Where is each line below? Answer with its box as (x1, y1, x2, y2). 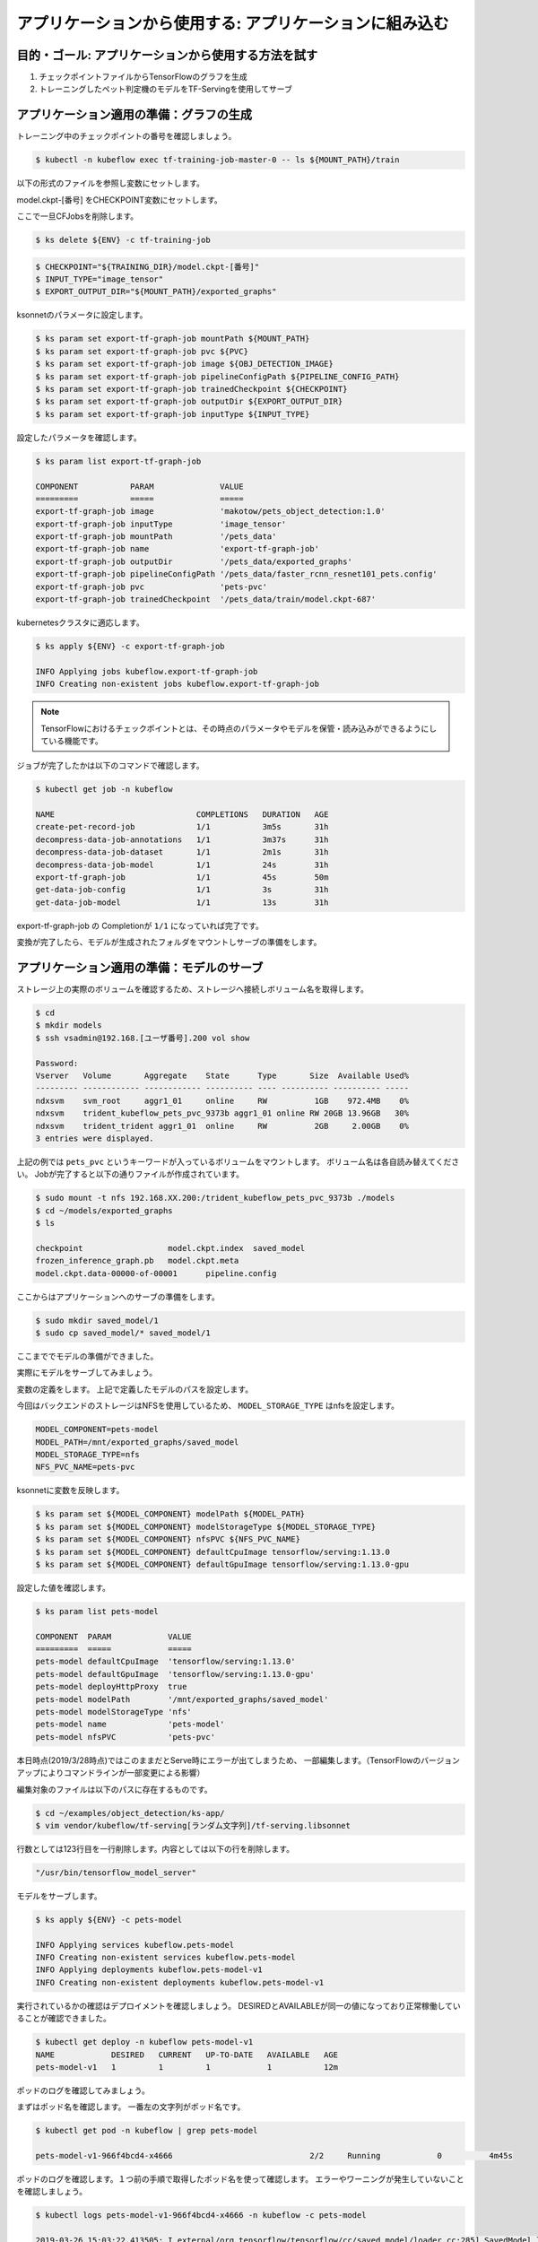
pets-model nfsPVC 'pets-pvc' (35, 1732, 215, 1742)
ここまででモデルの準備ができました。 (16, 1351, 159, 1362)
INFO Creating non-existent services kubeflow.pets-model (35, 1952, 296, 1963)
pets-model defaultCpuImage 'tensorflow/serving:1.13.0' (35, 1656, 296, 1667)
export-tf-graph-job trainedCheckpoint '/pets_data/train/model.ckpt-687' (35, 595, 377, 604)
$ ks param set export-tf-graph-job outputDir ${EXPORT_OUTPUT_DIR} (35, 396, 343, 407)
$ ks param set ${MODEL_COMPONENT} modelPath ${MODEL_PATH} (35, 1509, 306, 1519)
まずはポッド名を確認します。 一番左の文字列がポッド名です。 (16, 2101, 246, 2112)
